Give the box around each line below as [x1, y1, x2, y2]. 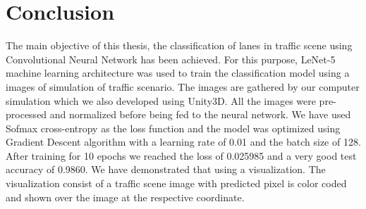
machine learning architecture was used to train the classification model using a [6, 65, 350, 80]
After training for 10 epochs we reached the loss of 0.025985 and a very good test [6, 148, 357, 163]
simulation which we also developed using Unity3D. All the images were [6, 93, 316, 108]
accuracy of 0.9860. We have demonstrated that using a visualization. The [6, 162, 326, 177]
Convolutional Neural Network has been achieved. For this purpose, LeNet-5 [6, 51, 336, 66]
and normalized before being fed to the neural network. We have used [49, 107, 351, 122]
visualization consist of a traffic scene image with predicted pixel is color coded [6, 176, 347, 191]
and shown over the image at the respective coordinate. [6, 189, 245, 204]
